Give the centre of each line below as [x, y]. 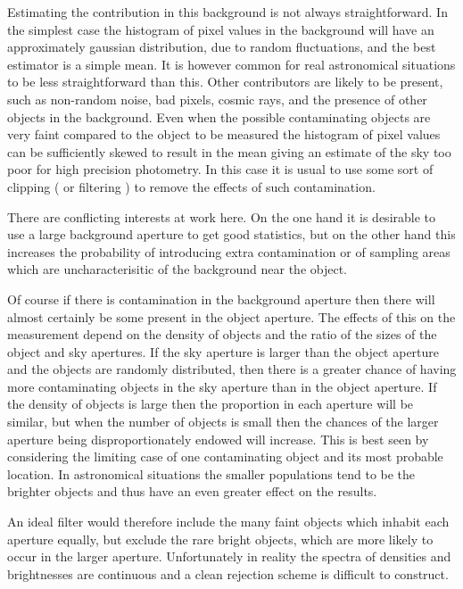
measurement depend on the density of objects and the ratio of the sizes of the [222, 334]
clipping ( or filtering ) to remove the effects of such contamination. [191, 186]
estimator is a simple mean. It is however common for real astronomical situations [231, 64]
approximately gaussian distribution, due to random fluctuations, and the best [222, 47]
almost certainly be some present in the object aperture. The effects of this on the [231, 316]
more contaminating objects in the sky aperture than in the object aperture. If [222, 386]
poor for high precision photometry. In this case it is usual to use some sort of [220, 169]
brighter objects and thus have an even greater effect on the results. [192, 491]
